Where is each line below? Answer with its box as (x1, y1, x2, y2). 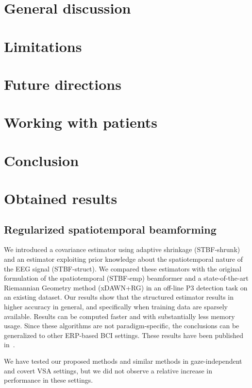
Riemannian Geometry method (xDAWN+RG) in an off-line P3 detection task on (4, 282, 248, 292)
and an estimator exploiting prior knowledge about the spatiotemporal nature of (4, 254, 243, 264)
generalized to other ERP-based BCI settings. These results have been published (4, 330, 243, 340)
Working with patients (4, 112, 157, 132)
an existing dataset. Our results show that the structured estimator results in (4, 292, 234, 302)
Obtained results (4, 188, 118, 208)
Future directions (4, 74, 121, 94)
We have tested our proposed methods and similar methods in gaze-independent (4, 355, 242, 366)
